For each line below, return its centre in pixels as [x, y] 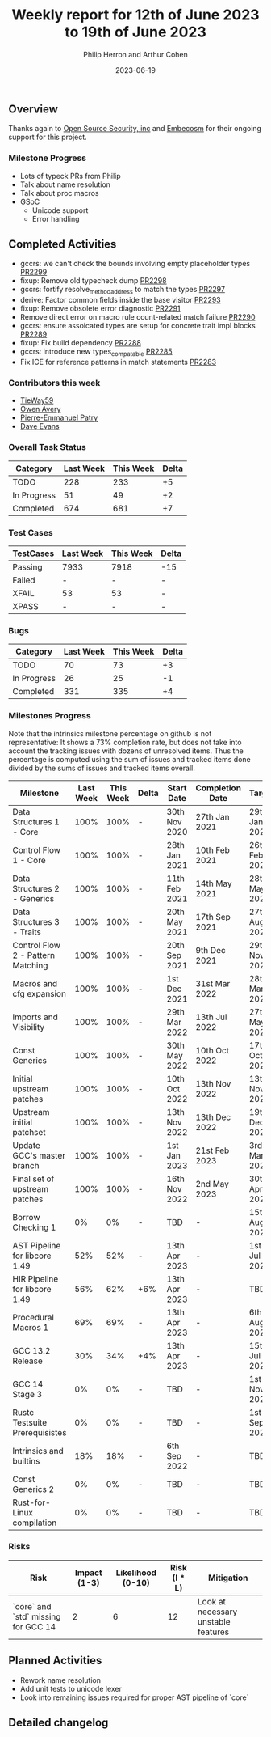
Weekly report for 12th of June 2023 [135, 15]
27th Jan [213, 816]
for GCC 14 [34, 1626]
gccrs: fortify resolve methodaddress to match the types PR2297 [123, 290]
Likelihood [136, 1573]
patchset [29, 1132]
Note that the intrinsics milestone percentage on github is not [110, 733]
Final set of [33, 1179]
